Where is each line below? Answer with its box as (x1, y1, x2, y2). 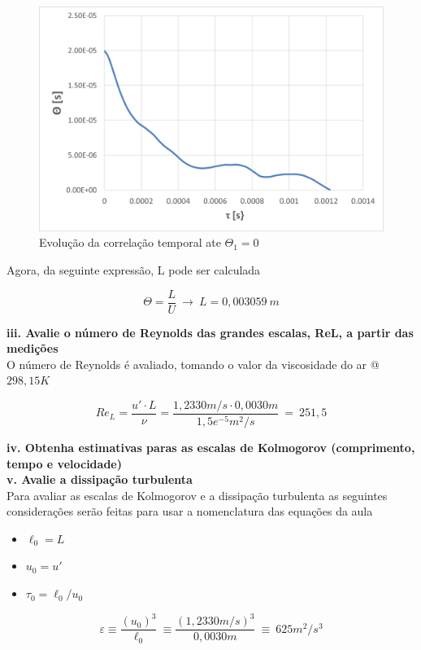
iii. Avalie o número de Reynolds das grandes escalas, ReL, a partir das (7, 323, 414, 340)
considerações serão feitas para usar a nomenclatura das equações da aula (7, 503, 373, 520)
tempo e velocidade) (7, 455, 122, 472)
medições (7, 340, 59, 357)
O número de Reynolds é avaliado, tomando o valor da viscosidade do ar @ (7, 355, 380, 372)
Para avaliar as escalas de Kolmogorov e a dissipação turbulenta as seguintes (7, 486, 388, 503)
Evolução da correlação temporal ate (39, 234, 221, 251)
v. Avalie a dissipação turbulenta (7, 471, 193, 488)
